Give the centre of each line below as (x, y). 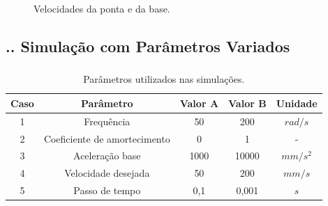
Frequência (107, 121)
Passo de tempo (107, 190)
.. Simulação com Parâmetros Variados (148, 46)
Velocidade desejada (107, 173)
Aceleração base (107, 156)
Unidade (297, 103)
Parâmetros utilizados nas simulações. (164, 79)
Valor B (247, 103)
